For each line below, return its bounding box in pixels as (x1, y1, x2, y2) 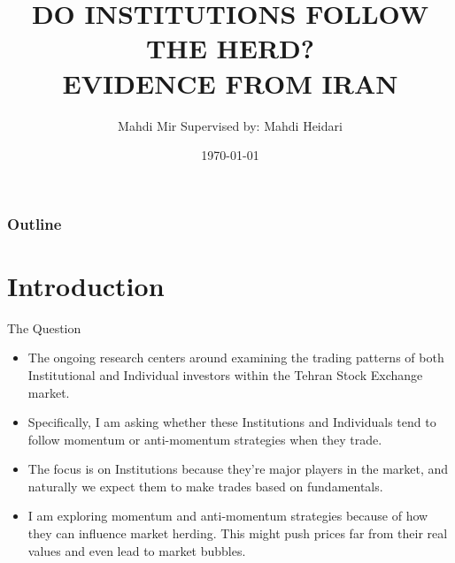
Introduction (7, 267, 165, 303)
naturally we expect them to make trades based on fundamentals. (27, 476, 383, 495)
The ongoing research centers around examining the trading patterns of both (27, 348, 444, 367)
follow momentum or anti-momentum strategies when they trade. (27, 430, 382, 448)
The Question (7, 318, 81, 337)
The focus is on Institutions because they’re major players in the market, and (27, 460, 449, 478)
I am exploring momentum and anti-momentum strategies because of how (27, 506, 428, 525)
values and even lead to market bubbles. (27, 541, 246, 559)
